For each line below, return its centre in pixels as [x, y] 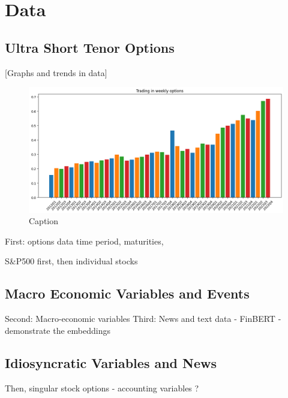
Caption [44, 221]
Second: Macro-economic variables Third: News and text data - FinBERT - [143, 319]
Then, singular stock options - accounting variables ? [102, 388]
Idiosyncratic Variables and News [111, 362]
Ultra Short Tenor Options [90, 47]
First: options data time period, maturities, [84, 241]
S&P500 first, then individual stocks [71, 261]
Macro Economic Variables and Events [127, 293]
